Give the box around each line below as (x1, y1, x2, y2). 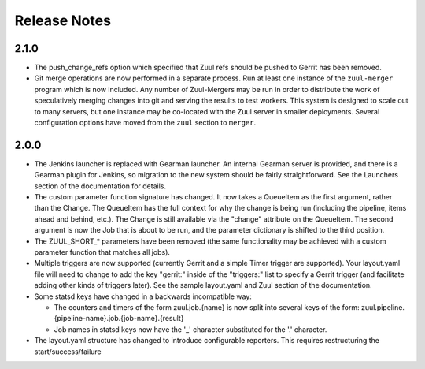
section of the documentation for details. (34, 181, 167, 191)
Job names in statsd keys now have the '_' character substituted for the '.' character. (54, 324, 327, 334)
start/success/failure (34, 347, 102, 356)
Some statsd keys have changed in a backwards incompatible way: (34, 292, 252, 301)
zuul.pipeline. (360, 303, 405, 311)
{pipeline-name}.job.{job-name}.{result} (54, 314, 184, 323)
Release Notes (14, 12, 112, 29)
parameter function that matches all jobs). (34, 248, 171, 257)
